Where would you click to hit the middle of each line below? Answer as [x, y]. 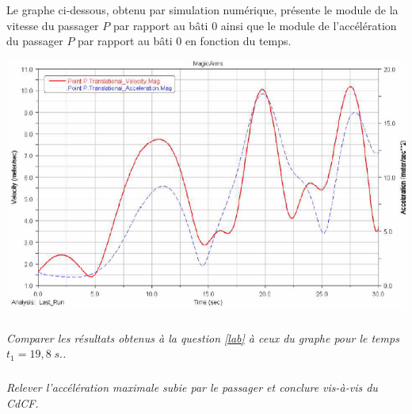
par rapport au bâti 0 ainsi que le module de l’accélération [255, 25]
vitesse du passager [53, 25]
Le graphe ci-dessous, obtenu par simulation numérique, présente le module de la [202, 10]
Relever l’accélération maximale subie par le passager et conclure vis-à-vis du [192, 387]
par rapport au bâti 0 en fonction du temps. [185, 41]
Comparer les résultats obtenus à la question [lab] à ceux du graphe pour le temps [203, 337]
